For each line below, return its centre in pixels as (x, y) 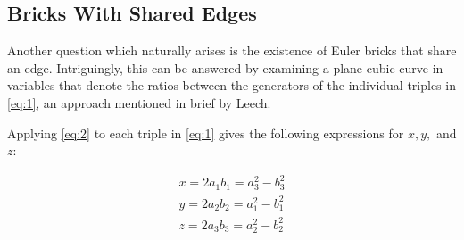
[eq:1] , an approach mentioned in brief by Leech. (139, 102)
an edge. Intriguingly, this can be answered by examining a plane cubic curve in (225, 67)
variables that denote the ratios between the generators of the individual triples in (232, 85)
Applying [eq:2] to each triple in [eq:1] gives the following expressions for (206, 132)
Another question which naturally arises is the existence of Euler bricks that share (232, 50)
